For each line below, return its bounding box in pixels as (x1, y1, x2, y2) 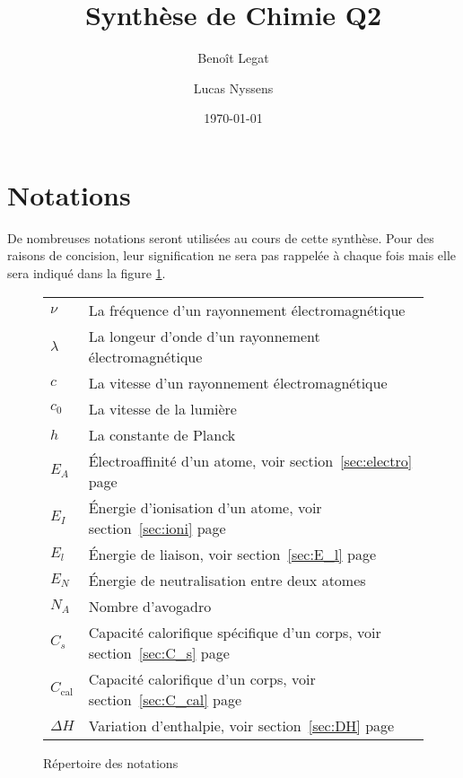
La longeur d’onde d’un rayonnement (88, 325, 320, 346)
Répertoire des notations (43, 753, 179, 772)
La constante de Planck (88, 424, 236, 445)
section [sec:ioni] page (88, 517, 226, 538)
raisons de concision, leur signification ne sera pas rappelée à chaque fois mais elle (7, 246, 457, 265)
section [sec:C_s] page (88, 642, 230, 663)
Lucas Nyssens (193, 78, 274, 97)
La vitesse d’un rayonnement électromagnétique (88, 372, 388, 393)
